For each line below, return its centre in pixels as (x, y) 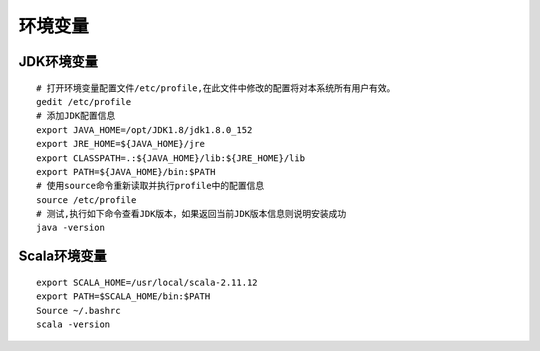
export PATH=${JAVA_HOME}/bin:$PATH (126, 171)
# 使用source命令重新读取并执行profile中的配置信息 (150, 186)
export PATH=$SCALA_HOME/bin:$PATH (123, 296)
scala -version (73, 324)
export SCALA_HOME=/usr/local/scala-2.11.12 (147, 282)
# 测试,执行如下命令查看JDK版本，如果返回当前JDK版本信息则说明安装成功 (191, 214)
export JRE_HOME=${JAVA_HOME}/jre (120, 144)
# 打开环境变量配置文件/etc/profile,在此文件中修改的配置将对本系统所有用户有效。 (216, 88)
